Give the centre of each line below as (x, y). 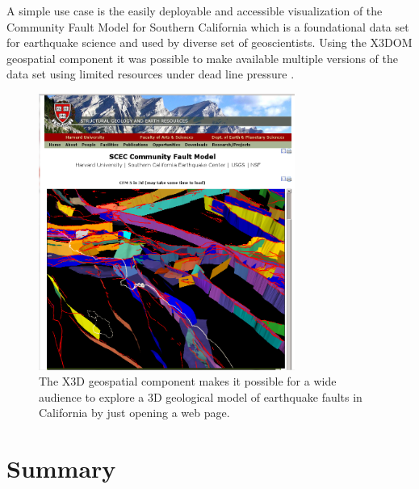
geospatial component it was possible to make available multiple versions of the (203, 58)
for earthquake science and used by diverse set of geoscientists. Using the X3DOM (209, 42)
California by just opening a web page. (134, 413)
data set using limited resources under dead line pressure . (151, 74)
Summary (61, 468)
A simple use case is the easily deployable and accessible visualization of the (195, 11)
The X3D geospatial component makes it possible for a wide (188, 381)
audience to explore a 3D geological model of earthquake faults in (201, 396)
